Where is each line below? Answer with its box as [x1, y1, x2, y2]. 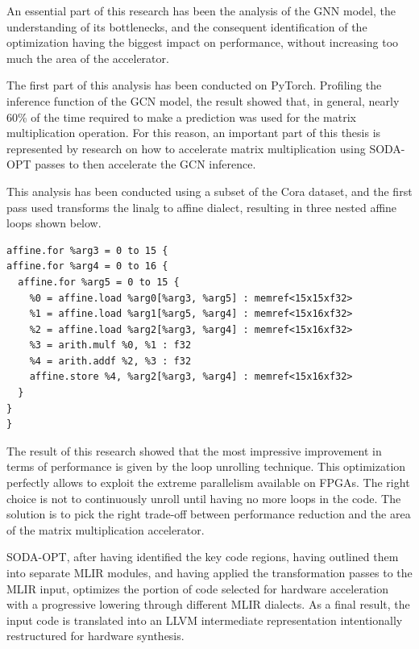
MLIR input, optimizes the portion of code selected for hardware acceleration [6, 580, 389, 597]
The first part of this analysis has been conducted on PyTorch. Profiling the [6, 77, 382, 94]
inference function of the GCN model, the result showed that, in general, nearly [6, 92, 400, 109]
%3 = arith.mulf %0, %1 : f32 [29, 339, 192, 352]
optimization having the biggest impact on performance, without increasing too [6, 34, 399, 51]
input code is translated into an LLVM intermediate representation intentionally [6, 611, 403, 628]
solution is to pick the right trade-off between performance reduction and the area [6, 505, 411, 522]
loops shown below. [6, 214, 102, 231]
